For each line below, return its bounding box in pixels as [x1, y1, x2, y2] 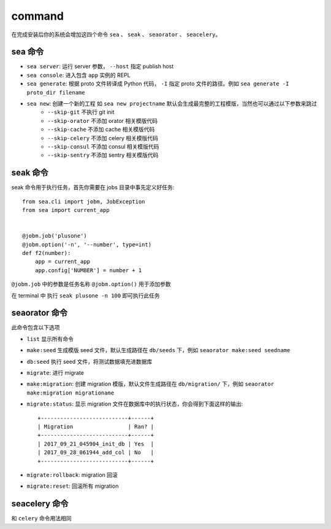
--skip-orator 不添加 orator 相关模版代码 [47, 117, 158, 124]
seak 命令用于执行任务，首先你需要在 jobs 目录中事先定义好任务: [11, 184, 175, 191]
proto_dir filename [26, 89, 85, 96]
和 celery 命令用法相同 [11, 515, 72, 522]
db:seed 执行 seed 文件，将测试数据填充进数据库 [26, 358, 153, 365]
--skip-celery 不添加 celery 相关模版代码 [47, 134, 159, 141]
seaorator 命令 [11, 308, 67, 318]
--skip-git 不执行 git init [47, 108, 115, 116]
